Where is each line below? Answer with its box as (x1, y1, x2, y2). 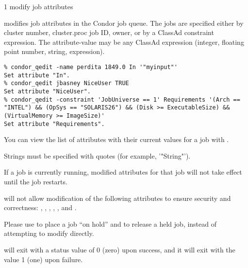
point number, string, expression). (4, 46, 105, 56)
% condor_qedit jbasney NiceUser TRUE (4, 80, 129, 87)
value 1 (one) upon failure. (4, 254, 83, 264)
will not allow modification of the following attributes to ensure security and (4, 193, 231, 203)
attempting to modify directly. (4, 228, 94, 238)
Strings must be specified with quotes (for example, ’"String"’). (4, 150, 191, 161)
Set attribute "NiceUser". (4, 88, 91, 95)
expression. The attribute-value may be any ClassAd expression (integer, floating (4, 36, 244, 47)
